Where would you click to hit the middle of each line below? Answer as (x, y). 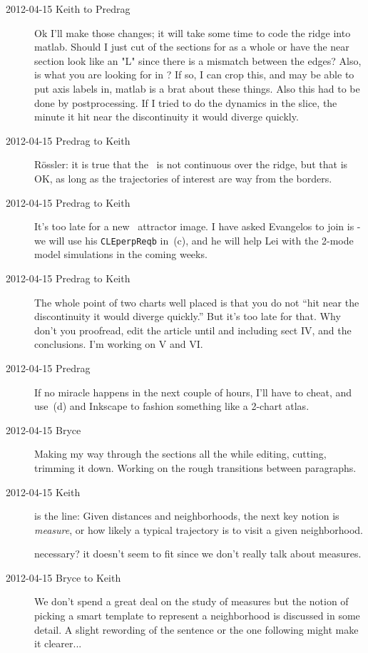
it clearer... (58, 643)
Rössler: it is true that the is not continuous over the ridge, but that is (191, 164)
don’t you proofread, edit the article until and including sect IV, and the (193, 330)
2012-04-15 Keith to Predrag (68, 9)
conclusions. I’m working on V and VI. (119, 344)
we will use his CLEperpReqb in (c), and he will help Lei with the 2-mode (194, 240)
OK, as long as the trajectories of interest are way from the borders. (183, 178)
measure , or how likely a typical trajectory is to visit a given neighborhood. (199, 529)
